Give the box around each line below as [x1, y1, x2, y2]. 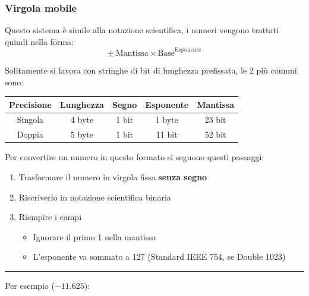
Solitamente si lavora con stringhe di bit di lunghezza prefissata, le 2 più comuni [5, 63, 297, 76]
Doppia [17, 128, 43, 141]
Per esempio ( [5, 279, 55, 291]
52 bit [204, 128, 226, 141]
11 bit [156, 128, 178, 141]
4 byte [70, 113, 93, 126]
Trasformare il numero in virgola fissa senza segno [18, 170, 207, 183]
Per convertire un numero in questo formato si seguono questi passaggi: [5, 151, 264, 163]
